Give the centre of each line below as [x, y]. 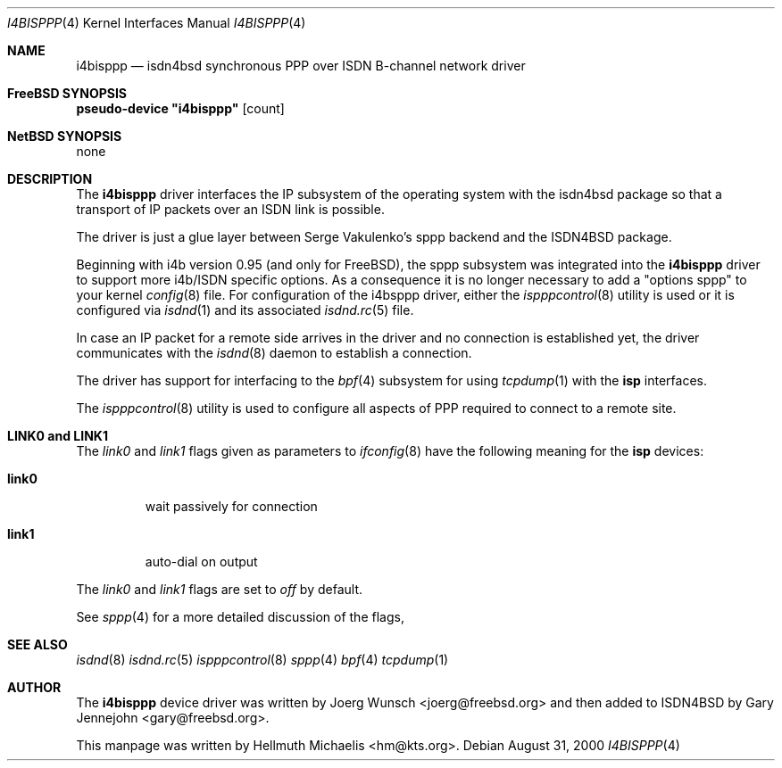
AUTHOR [34, 687]
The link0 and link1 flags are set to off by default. [220, 589]
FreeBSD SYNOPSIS [67, 93]
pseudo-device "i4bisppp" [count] [180, 108]
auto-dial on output [201, 562]
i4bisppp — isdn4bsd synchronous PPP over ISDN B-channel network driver [301, 66]
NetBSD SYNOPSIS [65, 136]
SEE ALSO [37, 644]
